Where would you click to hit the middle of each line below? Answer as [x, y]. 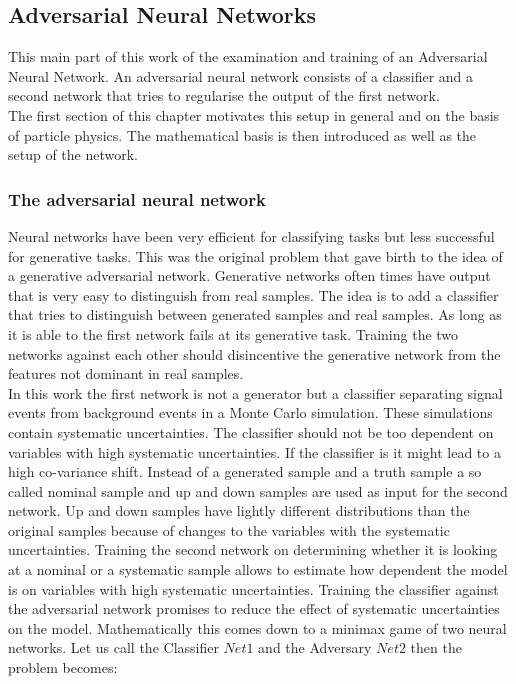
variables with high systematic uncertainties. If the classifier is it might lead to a [254, 451]
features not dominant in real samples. [126, 373]
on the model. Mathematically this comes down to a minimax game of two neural [257, 627]
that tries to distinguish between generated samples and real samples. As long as [255, 314]
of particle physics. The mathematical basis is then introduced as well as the [242, 134]
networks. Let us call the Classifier [113, 647]
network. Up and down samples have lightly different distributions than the [239, 510]
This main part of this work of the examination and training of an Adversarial [248, 56]
